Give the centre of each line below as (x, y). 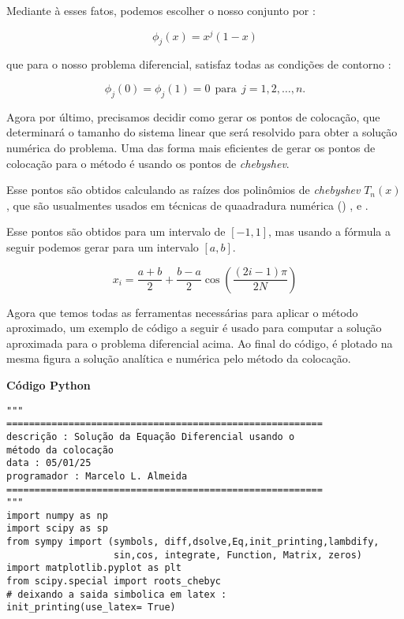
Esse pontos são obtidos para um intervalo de (116, 231)
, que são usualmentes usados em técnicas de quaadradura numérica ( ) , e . (187, 205)
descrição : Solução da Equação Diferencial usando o (151, 436)
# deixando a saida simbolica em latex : (117, 594)
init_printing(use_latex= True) (91, 608)
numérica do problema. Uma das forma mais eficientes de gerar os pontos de (191, 148)
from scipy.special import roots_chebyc (114, 582)
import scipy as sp (57, 529)
